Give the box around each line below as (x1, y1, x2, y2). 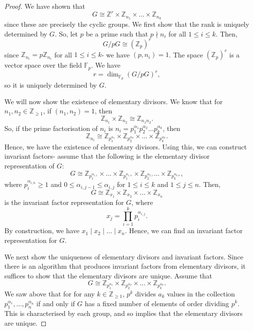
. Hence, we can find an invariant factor (125, 225, 243, 236)
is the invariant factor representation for (4, 197, 124, 207)
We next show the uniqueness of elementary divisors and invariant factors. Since (4, 251, 244, 261)
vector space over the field (4, 60, 82, 70)
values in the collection (167, 288, 235, 298)
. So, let (54, 28, 78, 38)
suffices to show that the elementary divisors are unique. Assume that (4, 270, 212, 280)
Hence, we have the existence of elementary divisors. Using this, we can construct (4, 141, 247, 151)
